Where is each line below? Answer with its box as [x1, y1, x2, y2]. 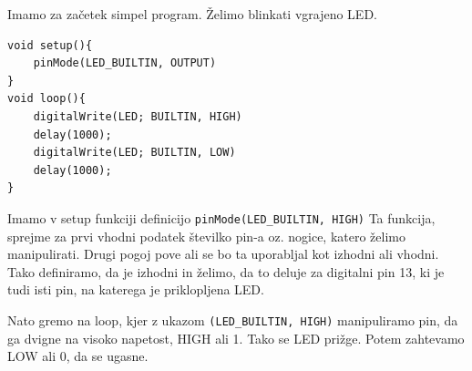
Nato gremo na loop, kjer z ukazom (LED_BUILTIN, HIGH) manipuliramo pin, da [7, 310, 458, 329]
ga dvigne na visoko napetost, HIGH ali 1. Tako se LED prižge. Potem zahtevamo [7, 328, 465, 347]
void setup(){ [7, 38, 93, 52]
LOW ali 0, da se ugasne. [7, 346, 149, 366]
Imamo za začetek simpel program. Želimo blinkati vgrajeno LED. [7, 5, 377, 23]
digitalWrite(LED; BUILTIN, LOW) [33, 146, 236, 160]
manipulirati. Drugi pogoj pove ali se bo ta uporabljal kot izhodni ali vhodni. [7, 244, 439, 263]
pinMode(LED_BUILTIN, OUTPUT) [33, 57, 217, 70]
